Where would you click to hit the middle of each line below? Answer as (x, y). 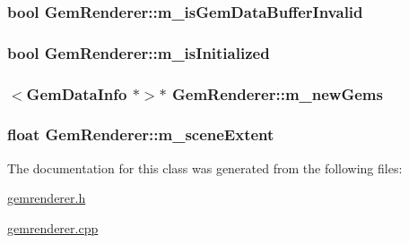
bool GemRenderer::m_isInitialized (139, 52)
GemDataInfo (77, 93)
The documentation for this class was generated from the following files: (205, 168)
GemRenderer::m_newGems (277, 93)
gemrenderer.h (47, 198)
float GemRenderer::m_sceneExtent (141, 134)
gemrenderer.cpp (53, 227)
